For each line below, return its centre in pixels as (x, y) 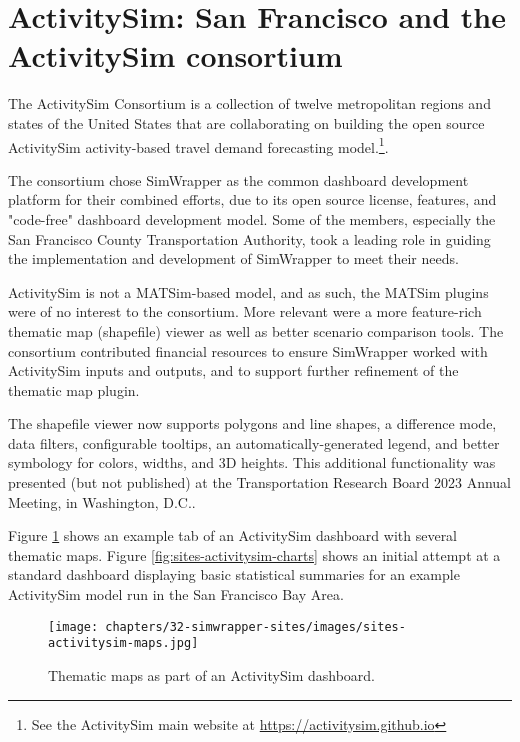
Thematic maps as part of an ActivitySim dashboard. (211, 674)
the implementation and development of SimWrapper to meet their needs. (233, 258)
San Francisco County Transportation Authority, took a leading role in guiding (249, 238)
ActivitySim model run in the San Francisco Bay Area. (176, 594)
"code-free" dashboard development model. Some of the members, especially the (252, 218)
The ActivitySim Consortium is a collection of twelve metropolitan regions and (249, 103)
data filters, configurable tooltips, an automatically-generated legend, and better (254, 442)
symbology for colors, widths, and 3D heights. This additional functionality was (252, 462)
